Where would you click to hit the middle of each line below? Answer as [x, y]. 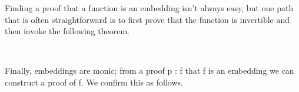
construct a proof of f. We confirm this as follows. [94, 82]
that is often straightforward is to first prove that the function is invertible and [147, 19]
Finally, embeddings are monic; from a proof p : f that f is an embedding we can [149, 70]
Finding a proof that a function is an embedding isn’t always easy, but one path [149, 8]
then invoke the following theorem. [67, 31]
